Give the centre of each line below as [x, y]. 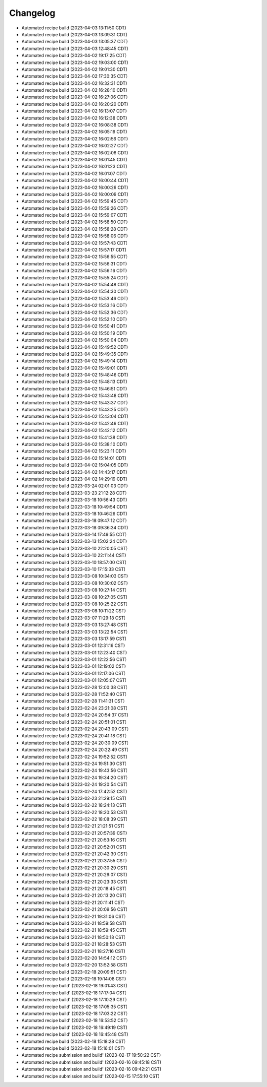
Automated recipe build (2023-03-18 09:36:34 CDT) [75, 527]
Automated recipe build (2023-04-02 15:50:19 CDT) [74, 333]
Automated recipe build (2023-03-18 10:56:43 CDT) [74, 500]
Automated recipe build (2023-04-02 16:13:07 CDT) [74, 111]
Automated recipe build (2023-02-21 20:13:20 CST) [74, 895]
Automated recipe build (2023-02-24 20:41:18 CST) [74, 736]
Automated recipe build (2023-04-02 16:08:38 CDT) [75, 125]
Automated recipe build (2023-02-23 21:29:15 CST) [74, 798]
